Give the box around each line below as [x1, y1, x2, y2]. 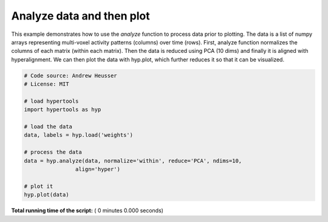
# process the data [24, 149, 82, 156]
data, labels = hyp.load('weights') [24, 131, 134, 139]
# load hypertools [24, 97, 79, 105]
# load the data [24, 123, 73, 130]
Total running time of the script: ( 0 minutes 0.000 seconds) [11, 207, 164, 214]
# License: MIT [24, 81, 69, 88]
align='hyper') [75, 166, 121, 173]
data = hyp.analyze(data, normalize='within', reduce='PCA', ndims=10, [24, 157, 242, 164]
